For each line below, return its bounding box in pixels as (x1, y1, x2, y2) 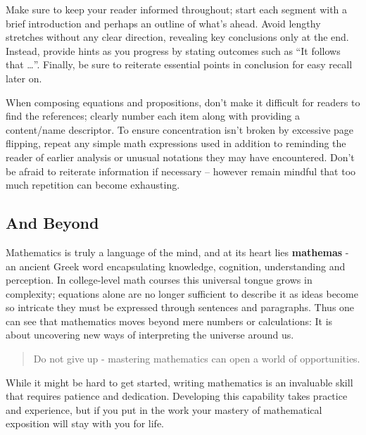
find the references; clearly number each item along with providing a (6, 108, 300, 123)
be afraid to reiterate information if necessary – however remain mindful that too (6, 163, 356, 178)
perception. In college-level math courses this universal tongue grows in (6, 272, 313, 287)
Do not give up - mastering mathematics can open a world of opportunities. (33, 351, 360, 366)
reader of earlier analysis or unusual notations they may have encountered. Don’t (6, 149, 355, 164)
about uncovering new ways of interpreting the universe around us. (6, 327, 294, 342)
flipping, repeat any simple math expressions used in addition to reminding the (6, 136, 346, 151)
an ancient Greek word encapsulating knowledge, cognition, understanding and (6, 258, 346, 273)
